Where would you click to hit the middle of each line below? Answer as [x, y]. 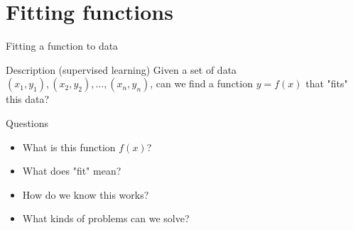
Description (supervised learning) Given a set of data [121, 69]
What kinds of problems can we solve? [106, 218]
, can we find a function [201, 83]
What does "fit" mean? [72, 171]
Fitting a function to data [62, 46]
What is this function [69, 147]
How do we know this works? [86, 194]
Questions [27, 122]
